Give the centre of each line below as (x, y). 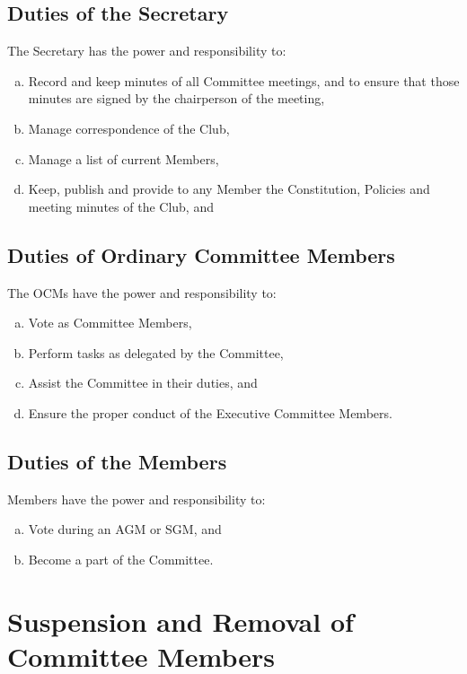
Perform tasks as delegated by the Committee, (156, 352)
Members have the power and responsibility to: (137, 499)
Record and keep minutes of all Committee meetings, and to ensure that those (244, 80)
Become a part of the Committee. (121, 559)
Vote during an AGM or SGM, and (125, 529)
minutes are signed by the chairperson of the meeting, (176, 98)
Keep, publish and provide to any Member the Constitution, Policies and (229, 189)
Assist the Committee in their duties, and (143, 383)
